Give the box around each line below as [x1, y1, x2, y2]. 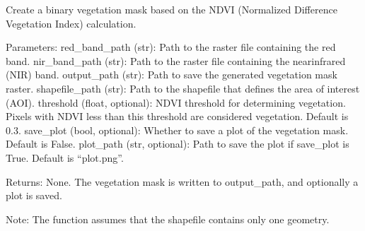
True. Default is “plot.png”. [6, 150, 124, 165]
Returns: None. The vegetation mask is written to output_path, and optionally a [6, 174, 359, 189]
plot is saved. [6, 188, 62, 203]
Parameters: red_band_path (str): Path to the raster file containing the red [6, 40, 336, 54]
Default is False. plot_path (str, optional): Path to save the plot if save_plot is [6, 136, 349, 151]
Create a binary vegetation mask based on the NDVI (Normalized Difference [6, 2, 337, 16]
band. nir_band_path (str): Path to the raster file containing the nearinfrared [6, 53, 346, 68]
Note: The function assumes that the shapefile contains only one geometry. [6, 211, 330, 226]
